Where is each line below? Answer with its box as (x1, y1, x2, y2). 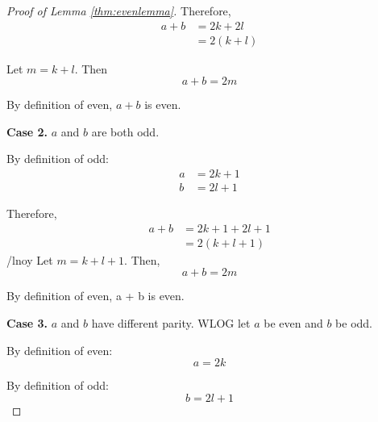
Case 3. (6, 314, 48, 331)
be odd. (335, 314, 372, 331)
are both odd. (91, 123, 160, 140)
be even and (264, 314, 323, 331)
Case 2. (6, 123, 48, 140)
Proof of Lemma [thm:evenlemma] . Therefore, (6, 2, 231, 19)
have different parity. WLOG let (91, 314, 251, 331)
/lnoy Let (6, 251, 53, 268)
